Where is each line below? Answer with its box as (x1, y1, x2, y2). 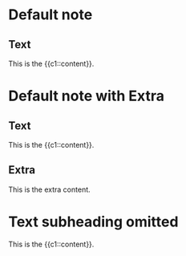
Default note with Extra (8, 87, 164, 105)
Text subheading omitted (8, 213, 179, 230)
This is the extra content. (8, 185, 91, 194)
